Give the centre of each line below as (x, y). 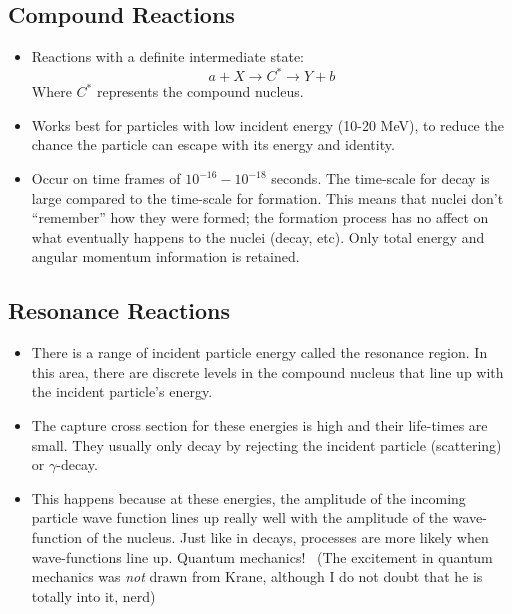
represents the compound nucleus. (200, 91)
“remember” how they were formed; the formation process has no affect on (260, 217)
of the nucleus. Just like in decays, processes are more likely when (287, 537)
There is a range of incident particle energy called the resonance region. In (259, 352)
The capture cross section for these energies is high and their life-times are (259, 425)
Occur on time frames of (106, 178)
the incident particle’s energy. (122, 391)
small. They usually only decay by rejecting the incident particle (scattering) (266, 444)
